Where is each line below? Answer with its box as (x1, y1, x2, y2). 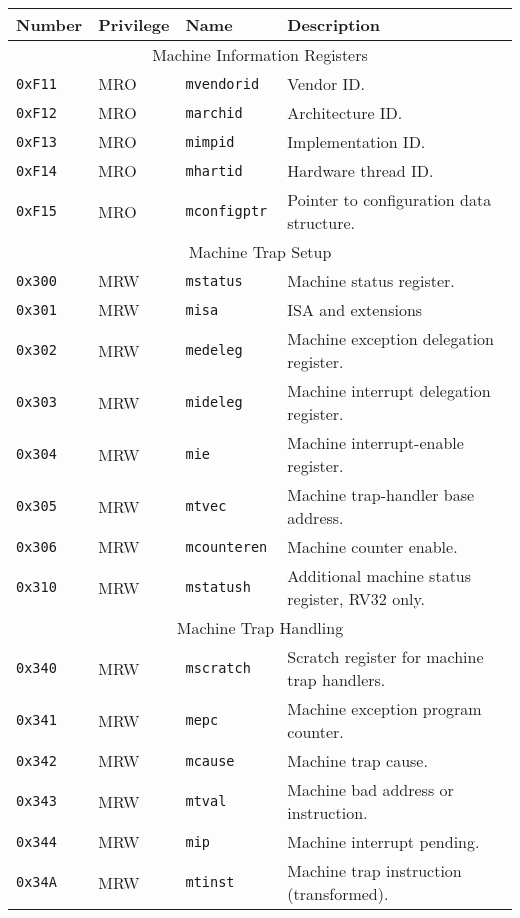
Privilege (98, 13, 170, 36)
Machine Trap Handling (176, 616, 344, 639)
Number (16, 13, 83, 36)
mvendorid (185, 75, 260, 92)
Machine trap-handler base (287, 483, 475, 506)
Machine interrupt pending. (287, 830, 480, 853)
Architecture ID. (287, 101, 403, 124)
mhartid (185, 162, 243, 179)
